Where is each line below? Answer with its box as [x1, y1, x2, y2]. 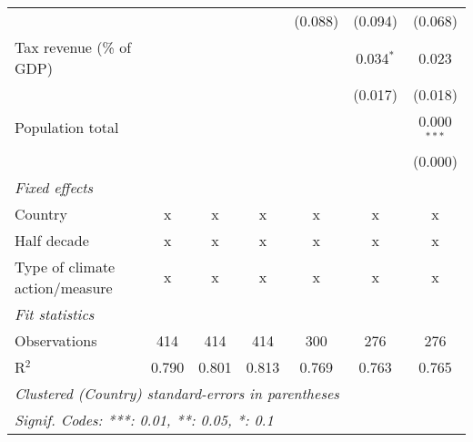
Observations [15, 329, 97, 351]
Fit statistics [15, 303, 95, 324]
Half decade [15, 229, 89, 251]
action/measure [15, 276, 113, 298]
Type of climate [15, 255, 116, 277]
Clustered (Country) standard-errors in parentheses [15, 382, 339, 404]
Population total [15, 117, 119, 139]
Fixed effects [15, 176, 94, 198]
